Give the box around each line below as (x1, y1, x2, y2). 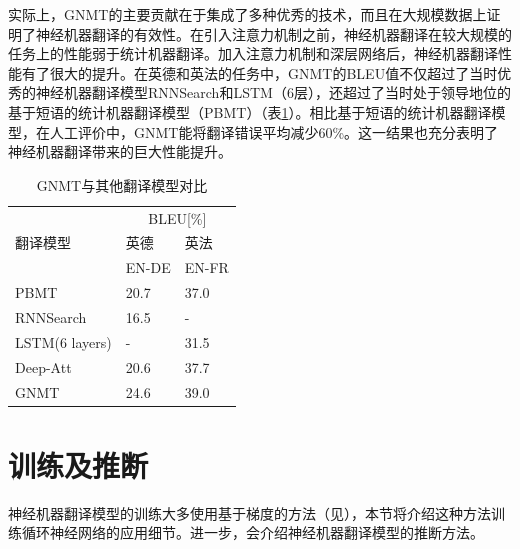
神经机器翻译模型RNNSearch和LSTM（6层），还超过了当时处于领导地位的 (35, 82, 511, 103)
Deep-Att (15, 356, 72, 377)
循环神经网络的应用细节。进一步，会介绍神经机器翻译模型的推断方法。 (21, 522, 484, 543)
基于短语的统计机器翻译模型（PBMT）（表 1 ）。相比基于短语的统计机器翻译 (8, 101, 492, 122)
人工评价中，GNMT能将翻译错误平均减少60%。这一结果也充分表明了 (49, 121, 499, 142)
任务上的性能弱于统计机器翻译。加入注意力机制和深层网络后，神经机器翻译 (8, 43, 498, 64)
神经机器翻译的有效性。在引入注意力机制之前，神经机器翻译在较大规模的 (35, 23, 512, 44)
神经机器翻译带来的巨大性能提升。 (8, 141, 232, 162)
